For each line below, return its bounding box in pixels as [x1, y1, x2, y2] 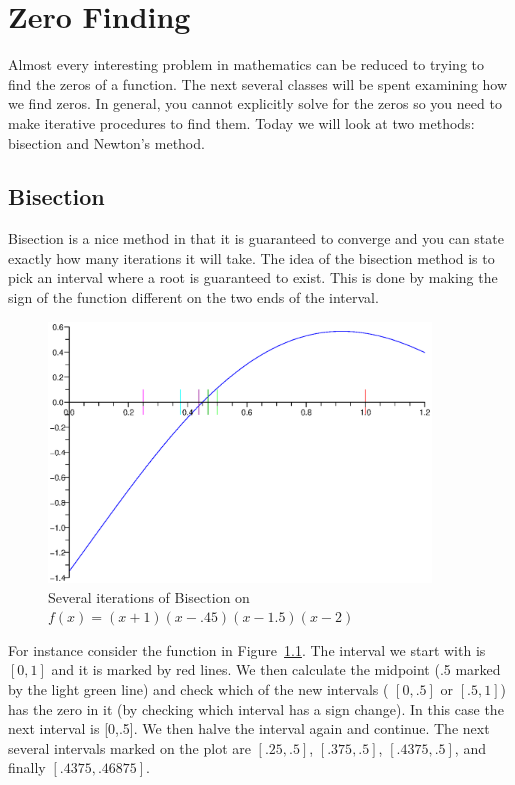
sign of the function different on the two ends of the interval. [8, 287, 379, 308]
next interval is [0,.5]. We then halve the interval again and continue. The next [8, 718, 490, 739]
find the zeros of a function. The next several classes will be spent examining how [8, 73, 508, 94]
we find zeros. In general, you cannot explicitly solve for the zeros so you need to [8, 93, 502, 114]
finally [8, 757, 46, 778]
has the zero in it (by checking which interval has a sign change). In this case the [8, 698, 504, 719]
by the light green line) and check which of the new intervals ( [8, 679, 389, 700]
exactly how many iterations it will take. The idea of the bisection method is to [8, 247, 495, 268]
